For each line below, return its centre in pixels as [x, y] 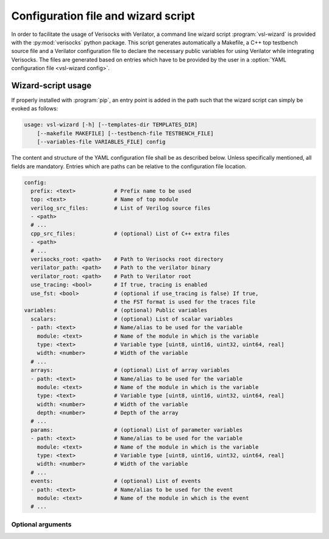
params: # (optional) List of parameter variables [137, 430]
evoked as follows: [35, 109]
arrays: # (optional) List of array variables [130, 370]
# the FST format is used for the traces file [185, 302]
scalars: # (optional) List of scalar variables [132, 319]
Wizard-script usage [51, 85]
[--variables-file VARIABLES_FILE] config [101, 142]
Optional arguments [41, 524]
